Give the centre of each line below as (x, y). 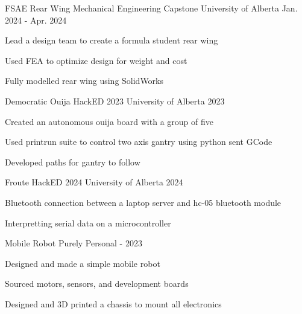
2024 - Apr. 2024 (36, 20)
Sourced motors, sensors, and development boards (97, 284)
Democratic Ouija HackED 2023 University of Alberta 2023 (115, 101)
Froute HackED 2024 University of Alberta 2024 (94, 182)
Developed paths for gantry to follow (73, 162)
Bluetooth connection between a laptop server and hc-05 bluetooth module (143, 202)
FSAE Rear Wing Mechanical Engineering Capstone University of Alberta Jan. (151, 8)
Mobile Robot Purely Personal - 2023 (74, 243)
